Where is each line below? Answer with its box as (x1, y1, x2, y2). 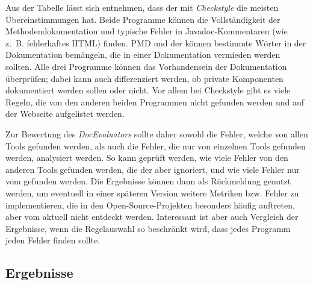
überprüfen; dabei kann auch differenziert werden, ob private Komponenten (5, 72, 284, 84)
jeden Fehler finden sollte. (5, 234, 101, 246)
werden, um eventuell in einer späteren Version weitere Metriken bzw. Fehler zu (5, 186, 299, 199)
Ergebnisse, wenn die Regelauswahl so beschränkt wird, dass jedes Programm (5, 222, 291, 234)
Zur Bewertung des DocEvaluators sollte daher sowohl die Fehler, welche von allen (5, 127, 308, 140)
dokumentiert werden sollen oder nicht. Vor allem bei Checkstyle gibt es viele (5, 84, 291, 96)
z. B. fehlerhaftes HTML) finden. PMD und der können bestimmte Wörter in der (5, 36, 306, 49)
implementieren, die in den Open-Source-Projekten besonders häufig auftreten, (5, 198, 295, 211)
